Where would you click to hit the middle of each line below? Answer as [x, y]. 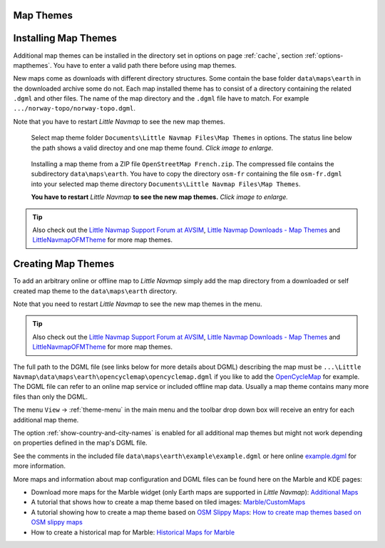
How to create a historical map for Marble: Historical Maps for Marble [133, 532]
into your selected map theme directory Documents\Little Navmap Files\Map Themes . [166, 184]
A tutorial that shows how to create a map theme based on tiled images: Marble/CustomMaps [168, 502]
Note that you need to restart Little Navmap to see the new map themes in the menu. [138, 304]
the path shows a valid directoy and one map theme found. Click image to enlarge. [152, 148]
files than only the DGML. [51, 397]
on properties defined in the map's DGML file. [80, 443]
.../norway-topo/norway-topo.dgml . [74, 108]
